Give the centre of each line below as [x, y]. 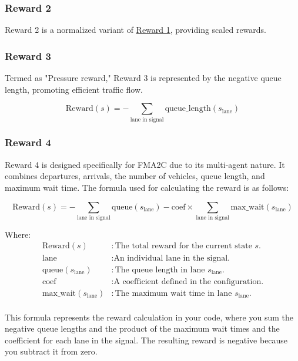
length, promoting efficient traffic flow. [74, 89]
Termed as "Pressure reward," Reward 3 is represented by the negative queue [143, 78]
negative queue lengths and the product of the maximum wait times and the [142, 328]
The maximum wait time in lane [173, 293]
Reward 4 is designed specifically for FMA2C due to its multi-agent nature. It [145, 164]
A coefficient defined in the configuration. [189, 281]
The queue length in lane [160, 270]
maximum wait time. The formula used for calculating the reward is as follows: [147, 187]
